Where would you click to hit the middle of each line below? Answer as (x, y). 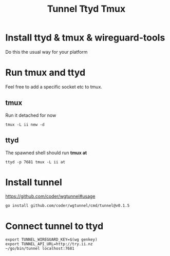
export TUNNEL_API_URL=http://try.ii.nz (49, 244)
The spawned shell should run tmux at (46, 153)
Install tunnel (34, 182)
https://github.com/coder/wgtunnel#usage (50, 196)
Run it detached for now (31, 115)
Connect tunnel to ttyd (54, 226)
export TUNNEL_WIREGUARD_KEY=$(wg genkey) (51, 240)
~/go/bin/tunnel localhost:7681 (40, 249)
